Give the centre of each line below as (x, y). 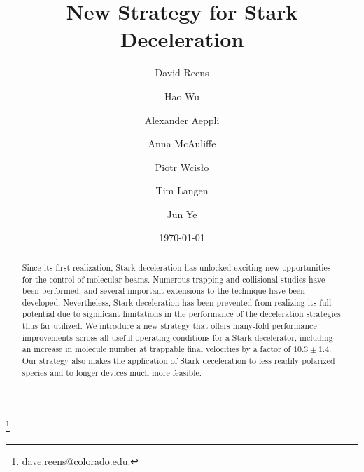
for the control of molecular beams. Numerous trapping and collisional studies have (174, 279)
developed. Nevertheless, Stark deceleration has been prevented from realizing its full (177, 302)
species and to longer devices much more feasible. (112, 372)
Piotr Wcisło (182, 167)
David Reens (182, 73)
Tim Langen (182, 190)
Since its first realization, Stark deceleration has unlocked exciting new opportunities (176, 267)
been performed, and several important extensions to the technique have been (163, 291)
